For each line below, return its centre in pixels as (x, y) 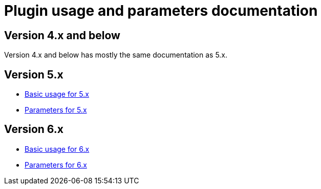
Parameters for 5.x (56, 110)
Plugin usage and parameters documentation (161, 11)
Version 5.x (34, 74)
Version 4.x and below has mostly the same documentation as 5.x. (116, 55)
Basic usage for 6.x (57, 149)
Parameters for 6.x (56, 165)
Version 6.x (34, 129)
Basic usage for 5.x (57, 94)
